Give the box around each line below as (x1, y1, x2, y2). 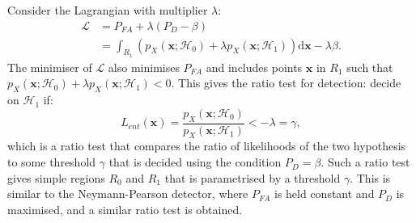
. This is (350, 169, 391, 186)
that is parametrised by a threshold (164, 169, 341, 186)
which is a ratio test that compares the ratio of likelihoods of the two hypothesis (7, 137, 406, 154)
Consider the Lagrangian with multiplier (7, 2, 208, 18)
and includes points (206, 58, 303, 75)
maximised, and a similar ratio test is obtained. (7, 200, 243, 217)
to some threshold (7, 154, 96, 170)
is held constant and (274, 185, 375, 202)
